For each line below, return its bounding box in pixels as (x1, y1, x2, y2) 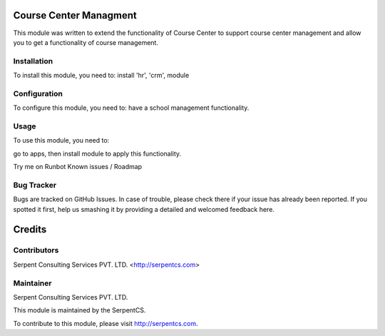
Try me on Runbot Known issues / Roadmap (13, 163, 143, 171)
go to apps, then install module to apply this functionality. (13, 149, 182, 158)
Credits (13, 223, 47, 235)
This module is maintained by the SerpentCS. (13, 306, 146, 315)
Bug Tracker (13, 180, 57, 190)
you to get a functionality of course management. (13, 38, 158, 46)
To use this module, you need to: (13, 136, 110, 145)
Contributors (13, 245, 59, 255)
